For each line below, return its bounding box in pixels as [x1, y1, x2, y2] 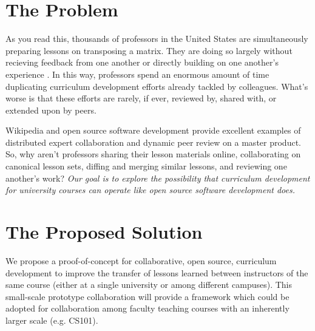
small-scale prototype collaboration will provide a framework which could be [5, 290, 290, 302]
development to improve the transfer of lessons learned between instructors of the [5, 266, 308, 279]
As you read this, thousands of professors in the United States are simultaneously [5, 32, 308, 45]
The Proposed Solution [5, 219, 203, 244]
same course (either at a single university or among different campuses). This [5, 278, 293, 291]
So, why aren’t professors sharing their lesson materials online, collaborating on [5, 148, 301, 160]
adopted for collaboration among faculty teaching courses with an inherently [5, 302, 290, 315]
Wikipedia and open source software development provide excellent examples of [5, 124, 301, 137]
